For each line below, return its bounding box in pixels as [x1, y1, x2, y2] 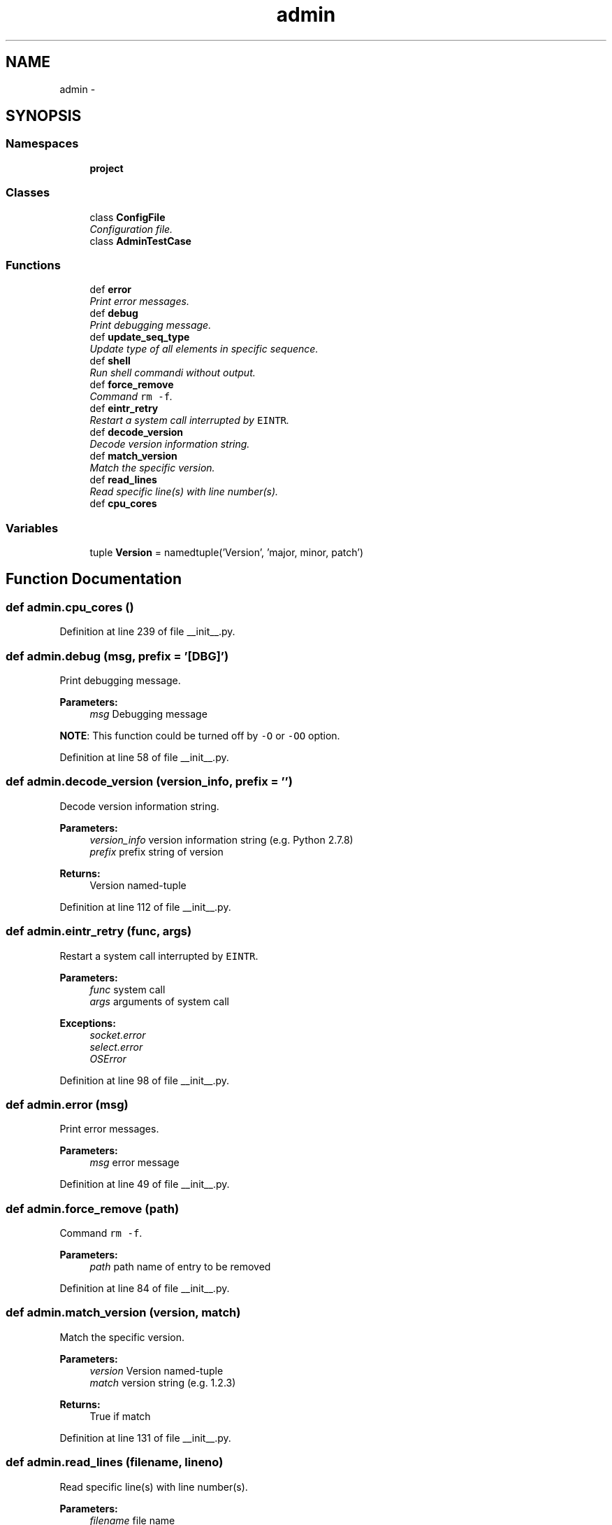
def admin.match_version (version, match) [6, 1305, 241, 1320]
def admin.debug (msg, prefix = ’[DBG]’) [6, 648, 229, 663]
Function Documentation [6, 570, 182, 588]
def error [89, 283, 132, 296]
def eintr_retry [89, 402, 159, 415]
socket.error [89, 1028, 146, 1041]
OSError [89, 1052, 126, 1065]
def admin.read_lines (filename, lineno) [6, 1455, 224, 1470]
